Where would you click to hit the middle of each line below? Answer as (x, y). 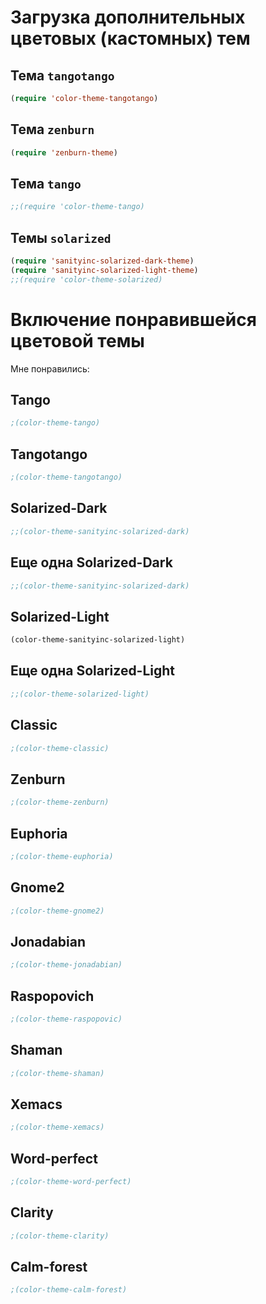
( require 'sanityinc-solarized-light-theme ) (104, 270)
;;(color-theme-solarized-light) (80, 694)
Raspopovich (52, 996)
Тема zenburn (52, 129)
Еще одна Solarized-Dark (91, 562)
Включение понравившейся (133, 319)
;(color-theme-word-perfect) (71, 1182)
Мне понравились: (50, 368)
